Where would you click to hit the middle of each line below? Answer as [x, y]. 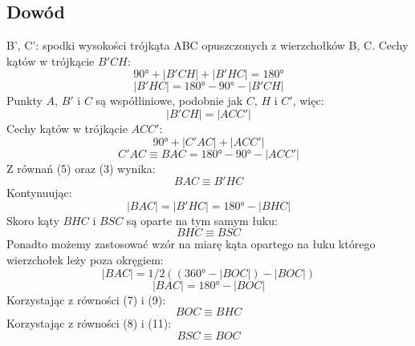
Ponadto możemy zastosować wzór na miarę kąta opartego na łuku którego [191, 244]
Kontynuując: [39, 193]
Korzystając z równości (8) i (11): [89, 323]
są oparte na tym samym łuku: [202, 220]
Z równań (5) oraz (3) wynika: [81, 168]
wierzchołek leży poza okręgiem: [85, 259]
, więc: [308, 101]
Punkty [24, 101]
